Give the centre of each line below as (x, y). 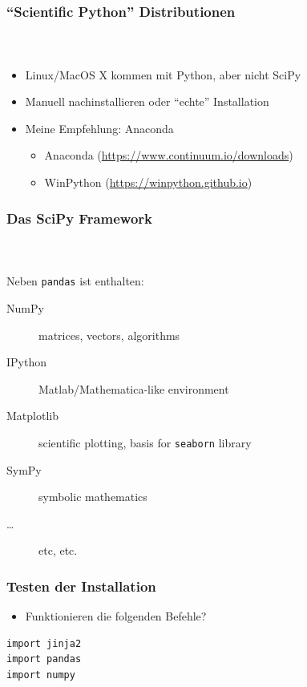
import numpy (41, 675)
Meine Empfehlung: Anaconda (99, 128)
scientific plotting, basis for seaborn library (145, 442)
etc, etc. (58, 550)
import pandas (44, 659)
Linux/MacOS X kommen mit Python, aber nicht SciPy (163, 74)
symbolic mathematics (93, 497)
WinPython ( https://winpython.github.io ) (148, 182)
